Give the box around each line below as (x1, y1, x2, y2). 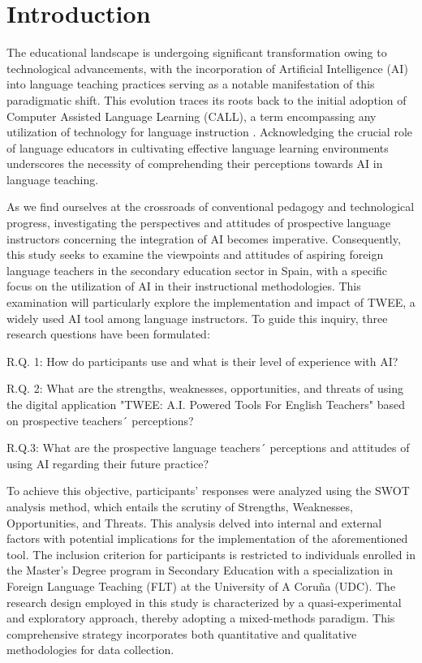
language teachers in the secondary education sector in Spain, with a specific (6, 261, 388, 278)
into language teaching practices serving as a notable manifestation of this (6, 75, 375, 93)
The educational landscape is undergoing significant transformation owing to (6, 44, 387, 61)
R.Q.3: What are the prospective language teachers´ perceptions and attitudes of (6, 439, 410, 456)
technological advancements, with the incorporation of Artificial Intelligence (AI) (6, 59, 408, 76)
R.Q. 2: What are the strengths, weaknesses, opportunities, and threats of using (6, 380, 404, 397)
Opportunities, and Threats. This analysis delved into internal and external (6, 514, 382, 531)
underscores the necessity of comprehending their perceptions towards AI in (6, 155, 383, 172)
